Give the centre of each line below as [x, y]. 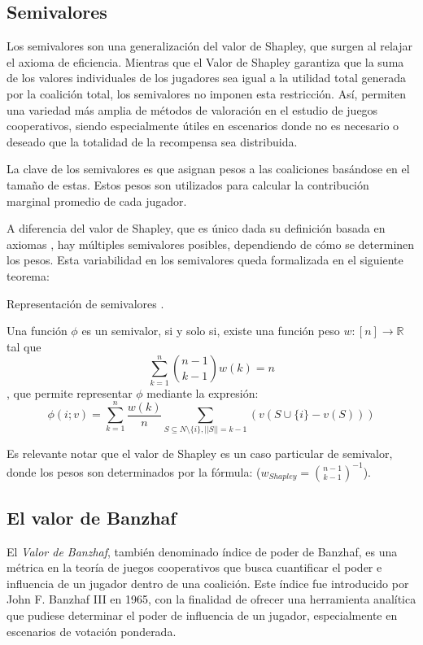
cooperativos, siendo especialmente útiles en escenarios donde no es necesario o [203, 126]
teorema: [28, 275]
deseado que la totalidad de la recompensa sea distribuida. [152, 141]
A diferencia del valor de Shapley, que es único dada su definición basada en [196, 228]
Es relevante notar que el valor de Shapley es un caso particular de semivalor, [200, 453]
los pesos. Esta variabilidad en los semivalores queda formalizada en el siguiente [205, 260]
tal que [24, 346]
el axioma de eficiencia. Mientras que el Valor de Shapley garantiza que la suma [205, 61]
